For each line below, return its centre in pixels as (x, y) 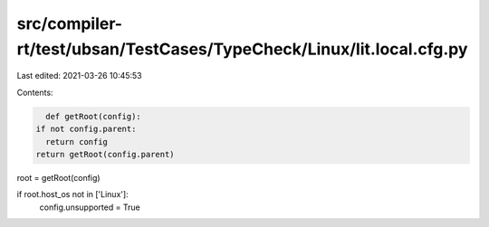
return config (77, 142)
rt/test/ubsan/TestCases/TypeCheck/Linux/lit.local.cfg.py (242, 49)
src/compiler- (69, 24)
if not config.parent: (86, 129)
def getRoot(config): (94, 116)
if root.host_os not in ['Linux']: (72, 194)
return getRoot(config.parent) (105, 154)
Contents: (35, 92)
